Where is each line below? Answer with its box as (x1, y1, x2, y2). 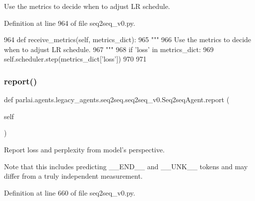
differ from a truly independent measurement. (4, 171, 143, 181)
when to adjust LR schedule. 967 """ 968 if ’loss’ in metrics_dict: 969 (4, 44, 214, 54)
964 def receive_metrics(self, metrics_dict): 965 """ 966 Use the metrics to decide (4, 34, 252, 45)
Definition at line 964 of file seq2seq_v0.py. (4, 17, 135, 28)
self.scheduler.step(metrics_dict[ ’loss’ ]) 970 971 (4, 54, 147, 64)
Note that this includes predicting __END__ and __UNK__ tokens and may (4, 161, 248, 171)
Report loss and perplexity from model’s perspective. (4, 144, 165, 154)
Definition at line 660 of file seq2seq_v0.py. (4, 187, 135, 198)
